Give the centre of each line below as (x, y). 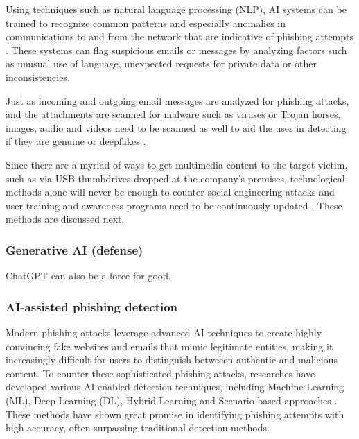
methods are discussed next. (65, 219)
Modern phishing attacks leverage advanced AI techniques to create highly (164, 332)
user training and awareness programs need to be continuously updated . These (174, 205)
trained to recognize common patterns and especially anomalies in (146, 23)
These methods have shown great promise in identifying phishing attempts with (175, 414)
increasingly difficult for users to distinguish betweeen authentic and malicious (172, 360)
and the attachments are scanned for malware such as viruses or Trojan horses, (173, 114)
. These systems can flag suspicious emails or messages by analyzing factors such (176, 50)
